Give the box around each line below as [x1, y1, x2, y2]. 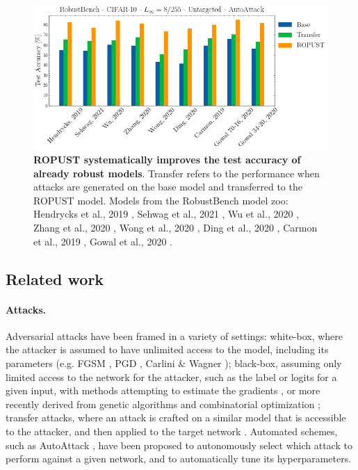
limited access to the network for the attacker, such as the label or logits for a [6, 369, 337, 384]
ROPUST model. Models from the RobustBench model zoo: [33, 193, 288, 207]
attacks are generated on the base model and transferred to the [33, 179, 302, 194]
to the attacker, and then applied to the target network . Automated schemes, [6, 423, 338, 438]
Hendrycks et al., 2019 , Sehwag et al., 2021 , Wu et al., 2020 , [33, 206, 300, 221]
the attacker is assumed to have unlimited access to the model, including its [6, 342, 329, 357]
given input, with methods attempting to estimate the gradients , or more [6, 383, 320, 398]
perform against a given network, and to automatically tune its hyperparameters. [6, 451, 352, 466]
